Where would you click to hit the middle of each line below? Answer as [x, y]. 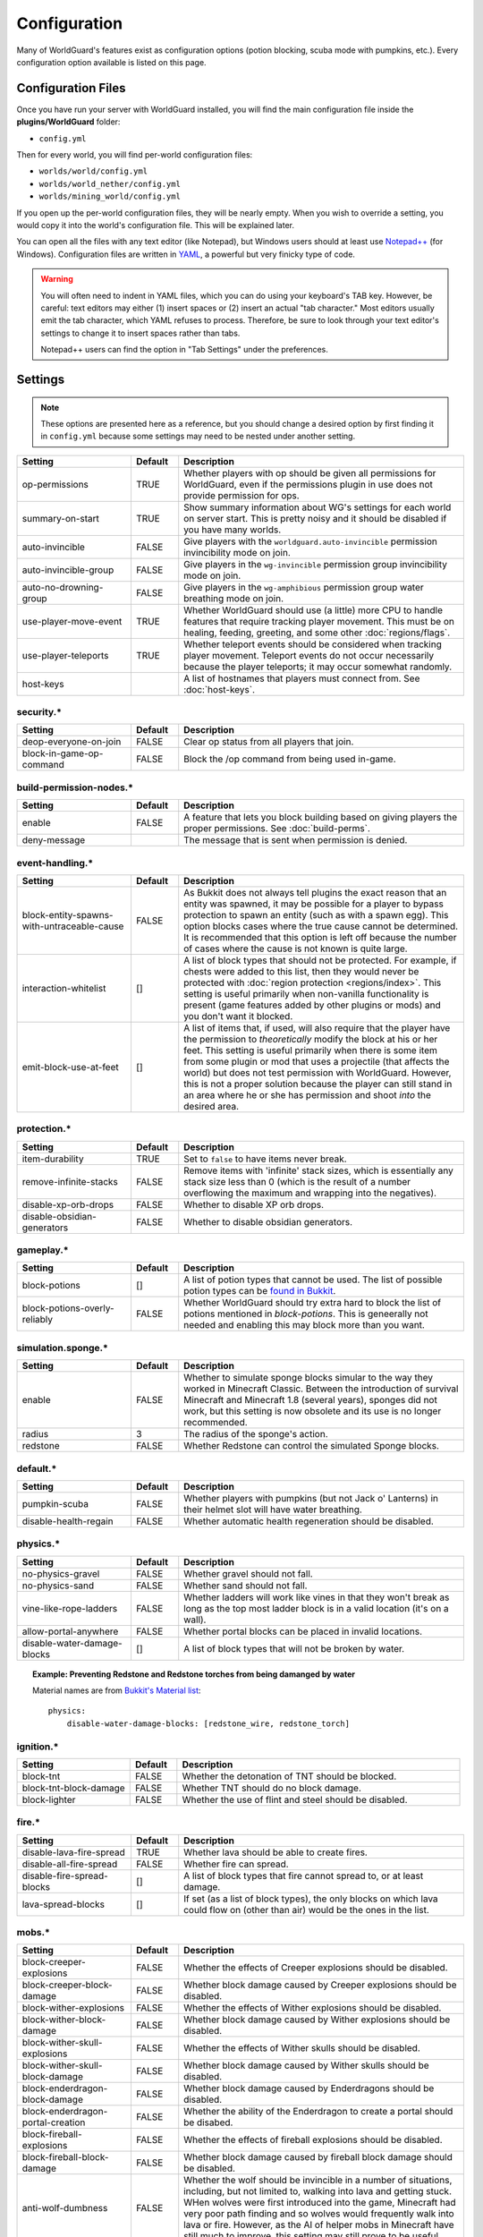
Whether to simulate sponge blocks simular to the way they [309, 1378]
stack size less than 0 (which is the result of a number [297, 1181]
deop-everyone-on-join [72, 742]
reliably [38, 1320]
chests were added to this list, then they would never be [301, 971]
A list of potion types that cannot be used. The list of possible [313, 1280]
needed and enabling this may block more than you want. [304, 1325]
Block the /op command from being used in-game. [290, 759]
